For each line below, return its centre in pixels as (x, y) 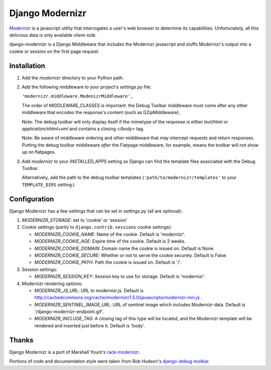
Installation (27, 66)
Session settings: (40, 269)
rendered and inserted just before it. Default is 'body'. (90, 326)
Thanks (21, 340)
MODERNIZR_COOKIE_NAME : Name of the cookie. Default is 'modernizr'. (110, 234)
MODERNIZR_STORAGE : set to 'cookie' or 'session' (75, 220)
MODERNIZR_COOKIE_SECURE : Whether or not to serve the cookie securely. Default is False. (131, 255)
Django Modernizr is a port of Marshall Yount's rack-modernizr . (75, 352)
